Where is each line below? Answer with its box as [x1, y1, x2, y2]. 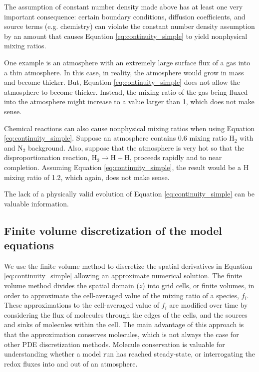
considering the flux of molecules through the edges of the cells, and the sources [4, 309, 248, 320]
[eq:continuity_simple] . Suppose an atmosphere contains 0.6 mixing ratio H [4, 133, 235, 143]
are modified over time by [169, 300, 248, 310]
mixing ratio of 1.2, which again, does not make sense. [4, 172, 170, 182]
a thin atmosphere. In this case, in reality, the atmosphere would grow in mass [4, 67, 244, 77]
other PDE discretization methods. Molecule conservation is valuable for [4, 339, 225, 349]
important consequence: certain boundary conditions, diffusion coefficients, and [4, 11, 246, 21]
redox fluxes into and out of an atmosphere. [4, 358, 138, 369]
